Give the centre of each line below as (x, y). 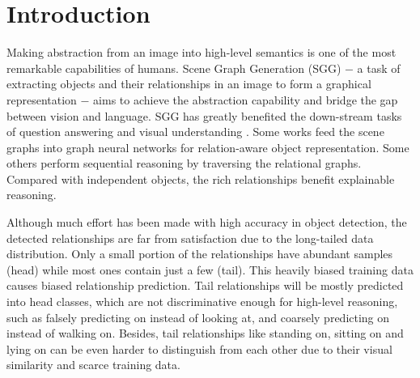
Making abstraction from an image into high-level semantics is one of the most (202, 52)
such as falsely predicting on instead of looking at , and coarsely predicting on (198, 317)
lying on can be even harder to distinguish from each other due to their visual (199, 348)
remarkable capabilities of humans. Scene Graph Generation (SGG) (174, 68)
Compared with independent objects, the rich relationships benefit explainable (201, 178)
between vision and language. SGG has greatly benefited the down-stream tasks (204, 115)
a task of (379, 68)
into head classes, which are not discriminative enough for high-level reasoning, (202, 302)
